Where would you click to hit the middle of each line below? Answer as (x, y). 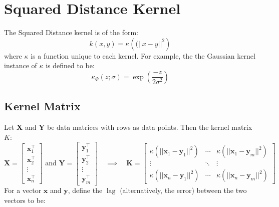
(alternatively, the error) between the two (183, 190)
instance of (21, 65)
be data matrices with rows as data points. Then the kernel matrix (150, 127)
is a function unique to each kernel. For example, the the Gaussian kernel (143, 55)
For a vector (23, 190)
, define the (85, 190)
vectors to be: (25, 200)
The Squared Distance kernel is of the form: (71, 32)
